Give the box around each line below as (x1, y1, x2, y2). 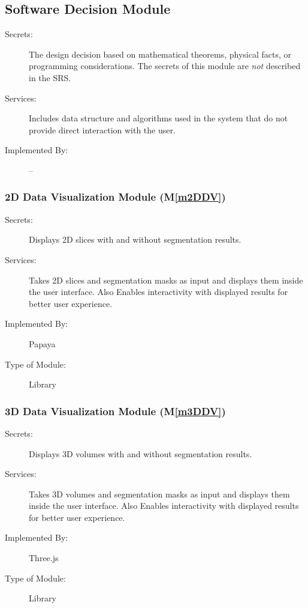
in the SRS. (29, 71, 71, 84)
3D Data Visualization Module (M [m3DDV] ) (5, 403, 226, 418)
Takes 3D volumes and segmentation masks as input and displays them (29, 487, 290, 500)
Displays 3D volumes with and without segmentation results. (29, 447, 252, 460)
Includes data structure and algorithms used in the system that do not (29, 112, 288, 124)
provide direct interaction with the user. (29, 123, 176, 136)
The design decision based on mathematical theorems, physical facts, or (29, 47, 292, 60)
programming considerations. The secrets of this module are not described (29, 59, 301, 72)
